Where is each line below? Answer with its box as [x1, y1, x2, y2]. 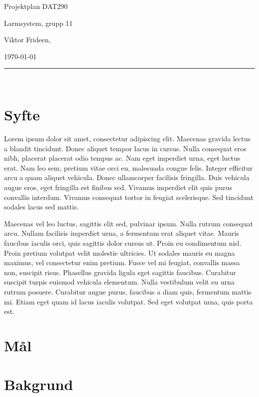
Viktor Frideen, [4, 34, 51, 45]
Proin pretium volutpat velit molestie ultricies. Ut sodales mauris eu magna [4, 247, 235, 258]
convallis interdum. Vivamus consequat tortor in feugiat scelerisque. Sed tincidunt [4, 192, 254, 202]
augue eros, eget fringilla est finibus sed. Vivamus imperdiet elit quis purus [4, 182, 233, 193]
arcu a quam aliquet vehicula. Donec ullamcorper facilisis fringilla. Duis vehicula [4, 172, 250, 183]
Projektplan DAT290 [4, 1, 68, 11]
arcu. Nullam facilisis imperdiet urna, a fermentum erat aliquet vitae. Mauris [4, 228, 239, 238]
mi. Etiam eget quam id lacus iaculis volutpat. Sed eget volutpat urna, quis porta [4, 296, 253, 306]
